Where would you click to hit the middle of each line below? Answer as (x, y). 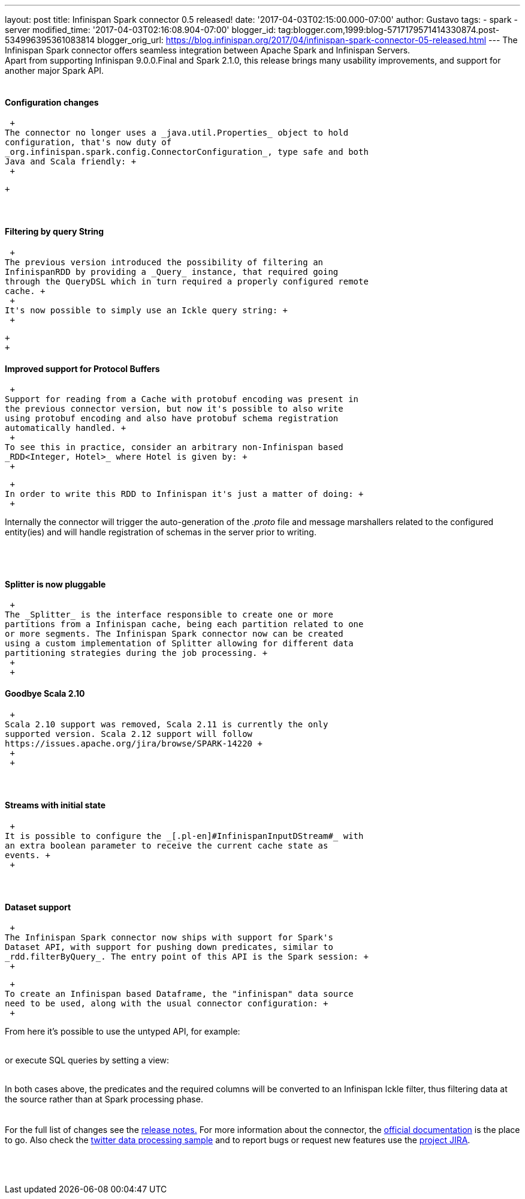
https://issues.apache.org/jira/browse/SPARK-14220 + (134, 743)
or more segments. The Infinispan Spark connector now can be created (174, 634)
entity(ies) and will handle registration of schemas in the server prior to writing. (161, 532)
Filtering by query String (55, 232)
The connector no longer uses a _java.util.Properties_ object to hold (177, 133)
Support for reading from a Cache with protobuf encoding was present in (182, 399)
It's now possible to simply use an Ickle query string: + (147, 311)
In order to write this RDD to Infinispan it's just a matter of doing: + (184, 494)
